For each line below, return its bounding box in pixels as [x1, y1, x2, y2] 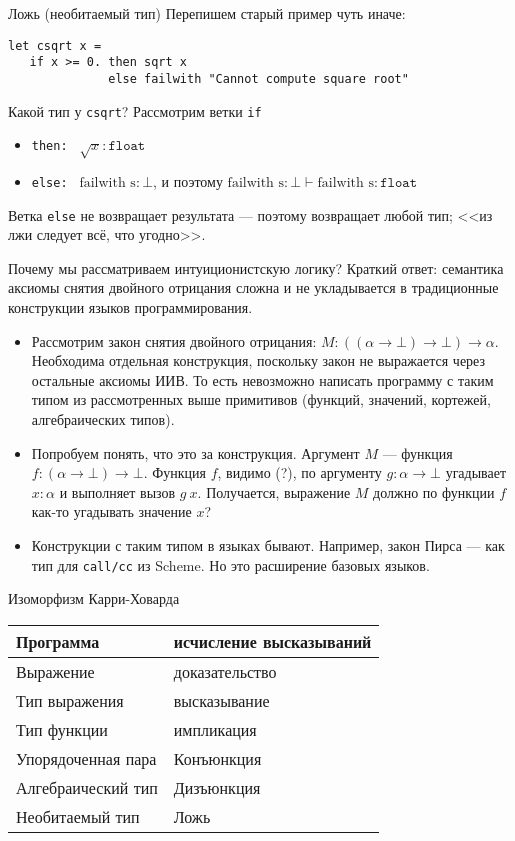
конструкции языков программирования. [8, 297, 253, 318]
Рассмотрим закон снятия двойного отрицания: [31, 330, 317, 351]
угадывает [445, 462, 507, 483]
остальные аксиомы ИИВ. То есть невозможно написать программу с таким [31, 369, 494, 390]
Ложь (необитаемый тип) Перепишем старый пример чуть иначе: [8, 3, 406, 23]
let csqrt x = [8, 38, 102, 53]
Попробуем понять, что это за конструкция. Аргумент [31, 442, 360, 463]
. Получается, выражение [197, 481, 351, 502]
